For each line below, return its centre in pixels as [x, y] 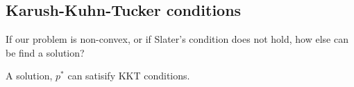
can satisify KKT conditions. [129, 76]
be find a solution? [45, 52]
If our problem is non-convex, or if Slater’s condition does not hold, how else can [177, 39]
